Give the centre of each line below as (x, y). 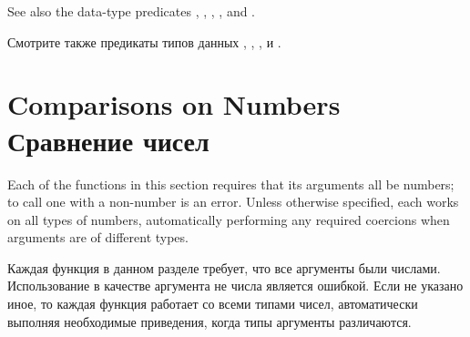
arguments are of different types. (98, 237)
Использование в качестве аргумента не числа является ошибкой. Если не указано (235, 286)
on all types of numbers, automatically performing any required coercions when (229, 219)
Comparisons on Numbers (174, 104)
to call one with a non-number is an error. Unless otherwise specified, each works (233, 202)
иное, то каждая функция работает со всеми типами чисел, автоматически (213, 304)
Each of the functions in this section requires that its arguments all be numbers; (231, 184)
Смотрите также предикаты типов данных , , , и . (144, 41)
